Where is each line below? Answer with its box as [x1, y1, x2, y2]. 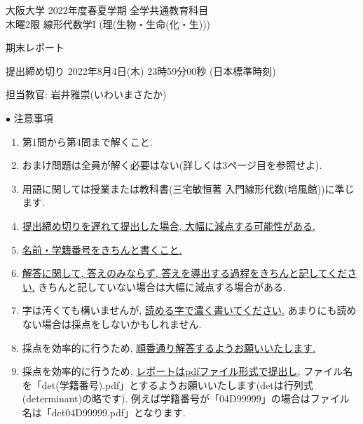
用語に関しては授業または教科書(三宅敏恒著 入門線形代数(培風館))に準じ [22, 181, 355, 196]
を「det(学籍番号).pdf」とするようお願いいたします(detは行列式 [22, 377, 313, 392]
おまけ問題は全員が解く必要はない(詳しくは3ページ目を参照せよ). [22, 158, 322, 172]
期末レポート [6, 40, 64, 55]
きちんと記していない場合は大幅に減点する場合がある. [38, 279, 286, 294]
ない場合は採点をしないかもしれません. [22, 316, 202, 331]
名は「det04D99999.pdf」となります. [22, 404, 186, 419]
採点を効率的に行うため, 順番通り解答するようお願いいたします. [22, 340, 316, 355]
